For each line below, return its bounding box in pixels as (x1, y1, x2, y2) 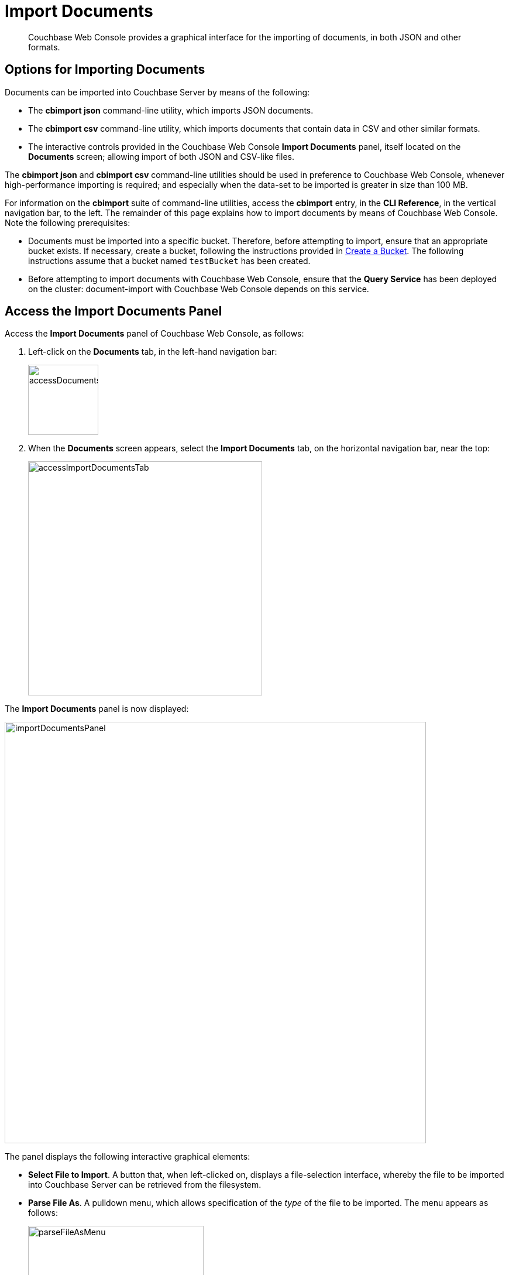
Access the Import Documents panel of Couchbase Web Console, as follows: (5, 328, 304, 339)
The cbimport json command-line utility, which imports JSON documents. (28, 105, 314, 115)
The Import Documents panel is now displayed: (5, 704, 189, 714)
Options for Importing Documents (5, 62, 205, 77)
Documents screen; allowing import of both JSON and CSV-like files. (28, 151, 295, 162)
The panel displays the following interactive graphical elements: (5, 1151, 250, 1162)
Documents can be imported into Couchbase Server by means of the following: (5, 87, 310, 97)
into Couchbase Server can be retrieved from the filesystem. (28, 1180, 262, 1190)
